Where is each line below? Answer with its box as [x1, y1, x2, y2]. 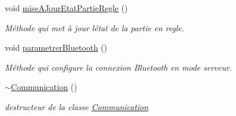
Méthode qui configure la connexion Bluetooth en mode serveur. [5, 61, 232, 73]
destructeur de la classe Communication [5, 100, 149, 112]
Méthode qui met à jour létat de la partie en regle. [5, 21, 184, 34]
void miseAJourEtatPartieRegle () [5, 2, 128, 14]
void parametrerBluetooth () [5, 41, 107, 54]
